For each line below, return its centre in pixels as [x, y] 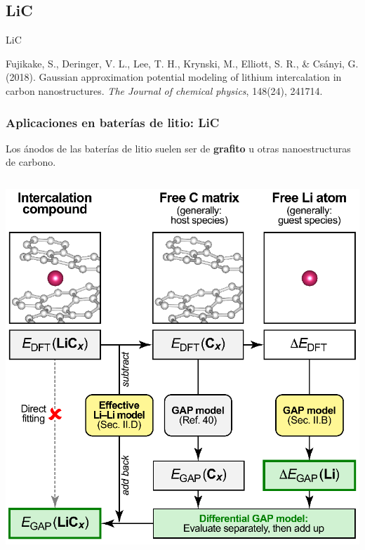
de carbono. [31, 162]
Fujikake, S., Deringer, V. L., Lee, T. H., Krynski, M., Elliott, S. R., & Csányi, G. [182, 63]
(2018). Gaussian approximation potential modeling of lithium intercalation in [174, 77]
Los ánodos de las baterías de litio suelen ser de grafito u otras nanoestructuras [178, 148]
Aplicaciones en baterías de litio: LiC [113, 122]
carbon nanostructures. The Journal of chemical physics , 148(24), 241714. [164, 90]
